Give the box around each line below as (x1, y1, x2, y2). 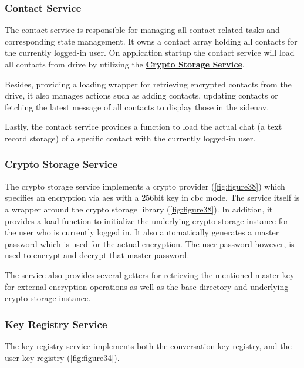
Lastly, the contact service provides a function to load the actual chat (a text (5, 120, 282, 133)
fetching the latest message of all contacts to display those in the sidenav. (5, 100, 269, 113)
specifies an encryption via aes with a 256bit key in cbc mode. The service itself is (5, 191, 300, 204)
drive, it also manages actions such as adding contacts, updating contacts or (5, 89, 278, 102)
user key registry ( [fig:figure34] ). (5, 351, 120, 363)
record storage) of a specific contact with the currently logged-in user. (5, 131, 256, 144)
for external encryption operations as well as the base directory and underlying (5, 280, 289, 292)
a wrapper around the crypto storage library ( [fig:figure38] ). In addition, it (5, 202, 273, 215)
